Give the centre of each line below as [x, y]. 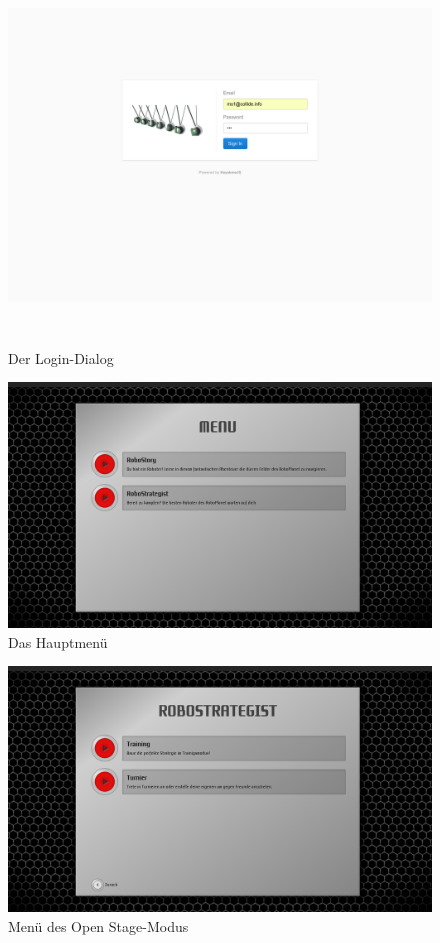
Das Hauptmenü [58, 641]
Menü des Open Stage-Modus [98, 925]
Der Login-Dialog [61, 357]
